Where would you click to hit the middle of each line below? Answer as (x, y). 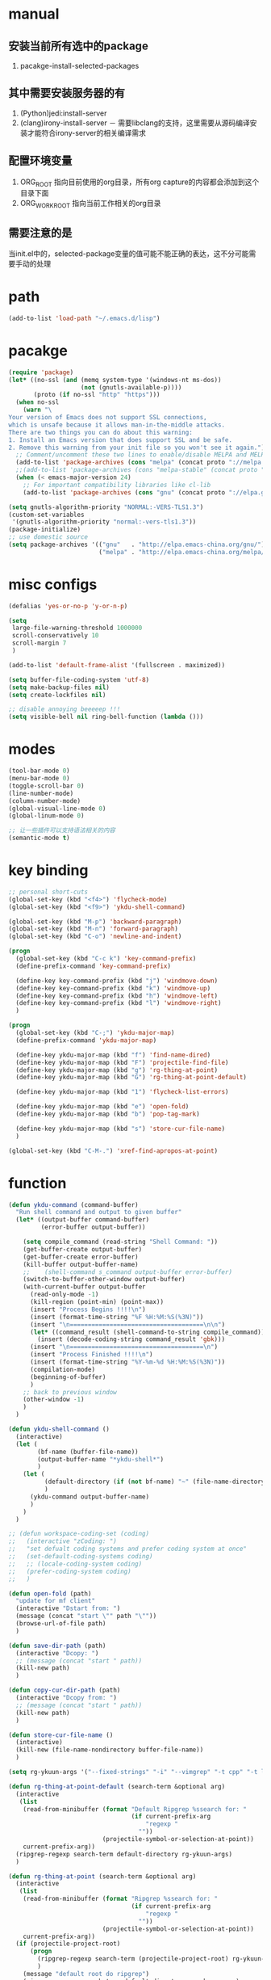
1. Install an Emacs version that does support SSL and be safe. (120, 440)
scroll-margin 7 (39, 643)
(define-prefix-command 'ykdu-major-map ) (86, 1040)
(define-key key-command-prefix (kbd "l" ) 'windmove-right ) (119, 1003)
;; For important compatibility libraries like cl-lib (117, 485)
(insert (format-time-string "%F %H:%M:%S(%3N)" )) (117, 1317)
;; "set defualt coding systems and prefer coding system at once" (128, 1549)
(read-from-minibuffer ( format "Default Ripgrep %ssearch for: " (135, 1809)
